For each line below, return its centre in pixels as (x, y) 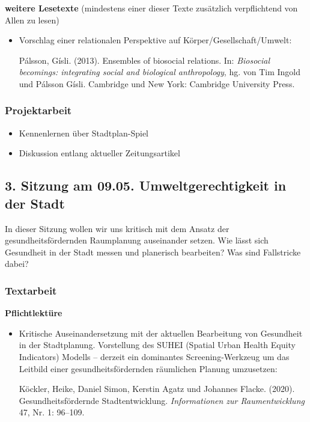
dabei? (17, 264)
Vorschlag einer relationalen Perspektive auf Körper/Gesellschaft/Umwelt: (155, 40)
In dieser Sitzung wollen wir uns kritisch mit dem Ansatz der (117, 228)
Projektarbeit (38, 110)
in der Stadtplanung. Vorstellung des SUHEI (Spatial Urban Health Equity (157, 345)
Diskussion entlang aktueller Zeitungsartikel (99, 153)
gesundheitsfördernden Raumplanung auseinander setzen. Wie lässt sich (137, 240)
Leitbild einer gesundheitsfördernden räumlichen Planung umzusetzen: (148, 368)
